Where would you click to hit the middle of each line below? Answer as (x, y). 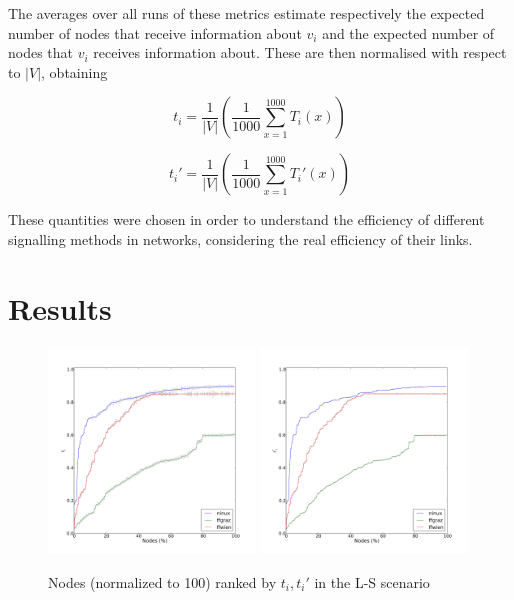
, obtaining (74, 71)
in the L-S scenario (372, 582)
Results (60, 307)
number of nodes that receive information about (155, 32)
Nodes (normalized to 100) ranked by (162, 582)
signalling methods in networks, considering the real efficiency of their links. (240, 238)
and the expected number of (408, 32)
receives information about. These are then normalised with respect (300, 52)
